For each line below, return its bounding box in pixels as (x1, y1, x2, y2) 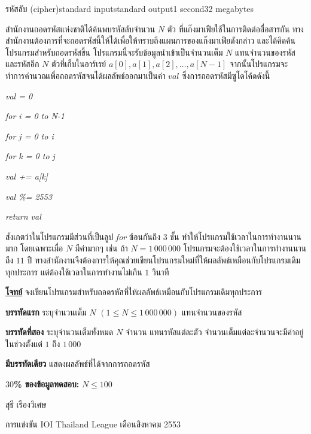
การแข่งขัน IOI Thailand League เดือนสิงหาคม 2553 (5, 418, 181, 430)
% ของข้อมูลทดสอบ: (14, 378, 80, 390)
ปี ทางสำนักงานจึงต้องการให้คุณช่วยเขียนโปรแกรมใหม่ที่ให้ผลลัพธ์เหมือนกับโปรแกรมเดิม (27, 253, 301, 266)
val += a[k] (5, 169, 48, 182)
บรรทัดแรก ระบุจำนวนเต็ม (5, 305, 87, 318)
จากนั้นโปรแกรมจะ (229, 57, 288, 70)
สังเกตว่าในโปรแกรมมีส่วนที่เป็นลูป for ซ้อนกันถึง (5, 230, 161, 242)
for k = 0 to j (5, 150, 55, 162)
